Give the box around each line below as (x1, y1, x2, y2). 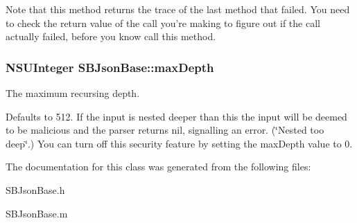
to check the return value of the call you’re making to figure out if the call (6, 15, 320, 30)
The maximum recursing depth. (6, 86, 140, 100)
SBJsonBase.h (6, 182, 65, 197)
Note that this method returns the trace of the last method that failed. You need (6, 2, 350, 16)
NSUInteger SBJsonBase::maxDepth (6, 58, 214, 75)
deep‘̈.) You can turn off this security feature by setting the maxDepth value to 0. (6, 136, 353, 150)
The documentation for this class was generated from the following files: (6, 159, 311, 174)
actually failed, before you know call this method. (6, 29, 216, 44)
